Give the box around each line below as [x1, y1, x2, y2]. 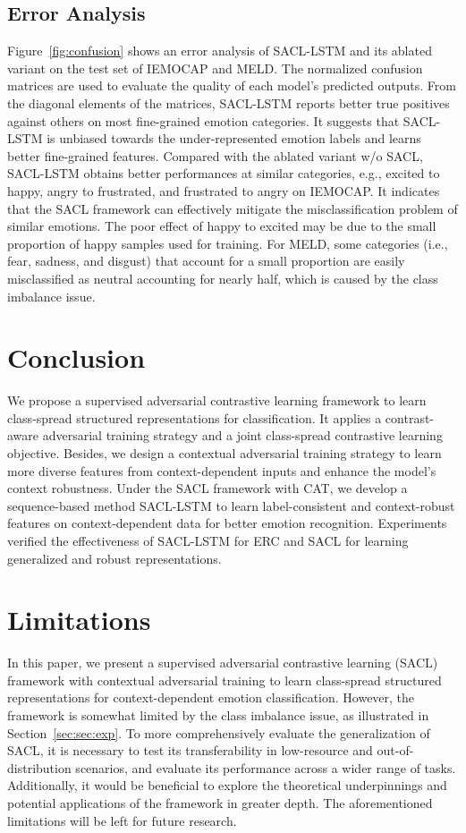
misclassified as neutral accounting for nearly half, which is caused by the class [7, 268, 438, 287]
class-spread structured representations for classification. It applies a [7, 408, 382, 427]
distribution [7, 758, 72, 777]
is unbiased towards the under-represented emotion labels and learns [47, 129, 421, 148]
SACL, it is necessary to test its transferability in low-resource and [7, 741, 373, 760]
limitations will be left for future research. [7, 811, 237, 829]
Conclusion [7, 339, 146, 376]
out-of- [377, 741, 414, 760]
